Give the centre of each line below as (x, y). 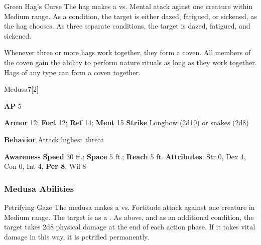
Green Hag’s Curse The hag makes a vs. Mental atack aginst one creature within (128, 6)
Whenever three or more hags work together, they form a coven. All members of (127, 52)
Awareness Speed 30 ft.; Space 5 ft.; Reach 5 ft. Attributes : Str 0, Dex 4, (125, 156)
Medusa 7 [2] (21, 89)
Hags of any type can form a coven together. (72, 72)
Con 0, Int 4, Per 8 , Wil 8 (45, 166)
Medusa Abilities (39, 188)
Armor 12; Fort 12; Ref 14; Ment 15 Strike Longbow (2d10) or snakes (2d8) (126, 123)
